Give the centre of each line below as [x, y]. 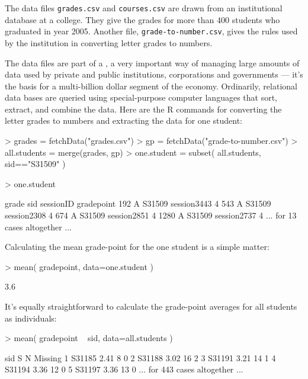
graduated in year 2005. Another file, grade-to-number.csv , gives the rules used [151, 31]
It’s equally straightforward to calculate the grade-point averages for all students [151, 306]
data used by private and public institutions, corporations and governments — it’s [154, 74]
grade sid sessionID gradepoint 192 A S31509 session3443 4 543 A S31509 [138, 203]
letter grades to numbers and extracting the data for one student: [123, 121]
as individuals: [31, 318]
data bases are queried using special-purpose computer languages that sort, [141, 97]
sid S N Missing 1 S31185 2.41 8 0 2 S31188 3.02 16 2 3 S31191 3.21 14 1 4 [140, 357]
